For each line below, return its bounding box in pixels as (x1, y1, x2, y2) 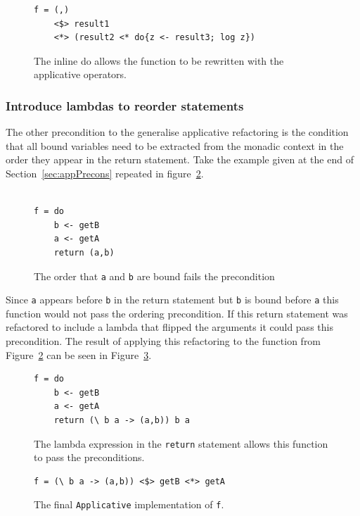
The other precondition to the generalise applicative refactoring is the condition (6, 125, 349, 139)
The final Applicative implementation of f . (34, 497, 224, 512)
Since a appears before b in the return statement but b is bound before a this (6, 292, 339, 307)
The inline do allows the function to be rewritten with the (34, 53, 284, 68)
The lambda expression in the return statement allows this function (34, 436, 328, 451)
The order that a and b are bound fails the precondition (34, 268, 275, 283)
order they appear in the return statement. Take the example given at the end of (6, 152, 354, 167)
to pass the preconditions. (34, 450, 145, 465)
